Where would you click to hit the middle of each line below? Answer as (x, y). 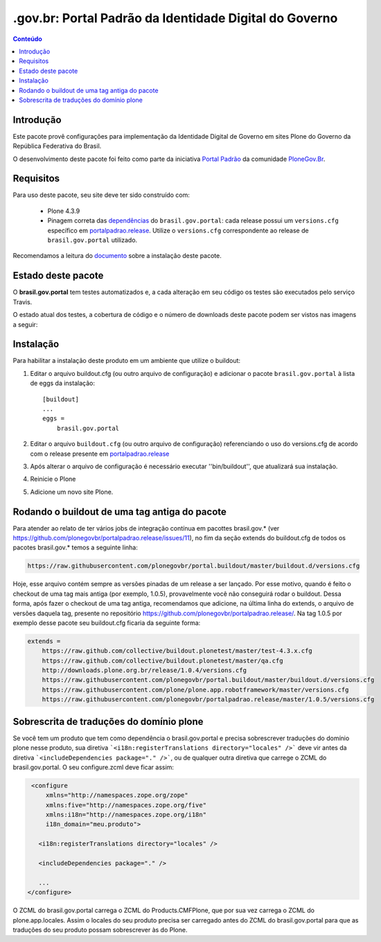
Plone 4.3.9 (64, 211)
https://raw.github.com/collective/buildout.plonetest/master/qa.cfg (162, 660)
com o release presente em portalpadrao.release (100, 454)
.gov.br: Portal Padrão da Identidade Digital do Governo (175, 18)
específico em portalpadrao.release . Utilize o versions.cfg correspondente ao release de (178, 230)
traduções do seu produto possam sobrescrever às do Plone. (100, 930)
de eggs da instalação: (62, 383)
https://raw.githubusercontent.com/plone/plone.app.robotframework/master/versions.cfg (195, 690)
